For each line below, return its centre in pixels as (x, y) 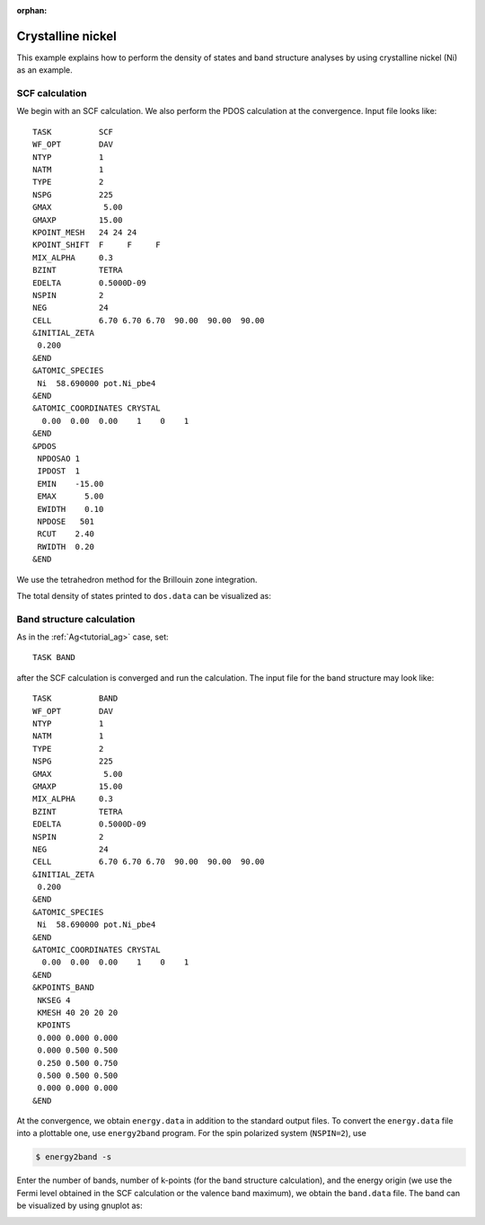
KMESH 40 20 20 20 (78, 1012)
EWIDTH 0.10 (71, 509)
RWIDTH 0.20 (66, 546)
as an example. (45, 70)
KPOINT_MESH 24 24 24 (85, 232)
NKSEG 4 (54, 1000)
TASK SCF (73, 132)
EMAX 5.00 (71, 497)
